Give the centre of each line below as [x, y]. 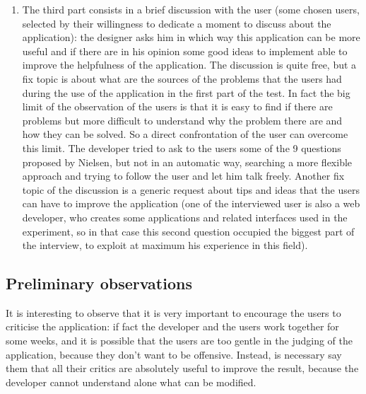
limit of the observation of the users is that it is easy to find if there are [177, 106]
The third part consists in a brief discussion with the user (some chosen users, [191, 9]
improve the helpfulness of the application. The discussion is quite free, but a [189, 65]
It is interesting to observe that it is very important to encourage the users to [173, 312]
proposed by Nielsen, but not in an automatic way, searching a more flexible [187, 162]
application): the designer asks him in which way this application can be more [191, 37]
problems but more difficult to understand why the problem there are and [182, 120]
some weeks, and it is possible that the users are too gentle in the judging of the [179, 341]
